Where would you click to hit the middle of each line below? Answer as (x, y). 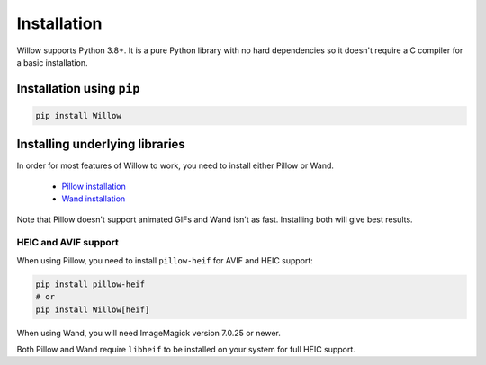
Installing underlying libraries (101, 144)
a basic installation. (52, 62)
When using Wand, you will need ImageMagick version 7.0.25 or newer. (148, 333)
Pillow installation (94, 186)
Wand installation (94, 199)
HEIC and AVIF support (67, 243)
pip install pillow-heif (90, 284)
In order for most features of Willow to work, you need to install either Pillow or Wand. (175, 165)
